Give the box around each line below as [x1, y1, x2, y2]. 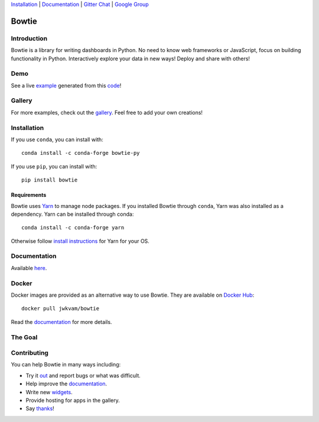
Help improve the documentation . [25, 380, 108, 387]
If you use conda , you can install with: [11, 136, 103, 143]
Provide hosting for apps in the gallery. [25, 397, 121, 404]
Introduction [11, 34, 47, 43]
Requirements [11, 191, 47, 199]
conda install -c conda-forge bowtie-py [21, 150, 140, 157]
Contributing [11, 349, 48, 357]
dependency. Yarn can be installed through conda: [11, 210, 134, 218]
